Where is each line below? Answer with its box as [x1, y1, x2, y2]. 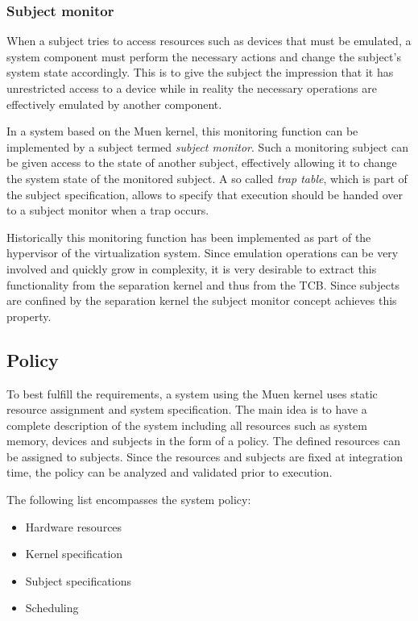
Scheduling [25, 599, 79, 616]
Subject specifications [25, 572, 132, 589]
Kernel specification [25, 545, 123, 562]
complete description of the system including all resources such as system [6, 416, 367, 433]
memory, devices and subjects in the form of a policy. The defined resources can [6, 432, 400, 449]
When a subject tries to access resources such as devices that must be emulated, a [6, 32, 412, 49]
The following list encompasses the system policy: [6, 491, 251, 508]
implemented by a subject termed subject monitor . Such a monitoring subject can [6, 138, 408, 155]
